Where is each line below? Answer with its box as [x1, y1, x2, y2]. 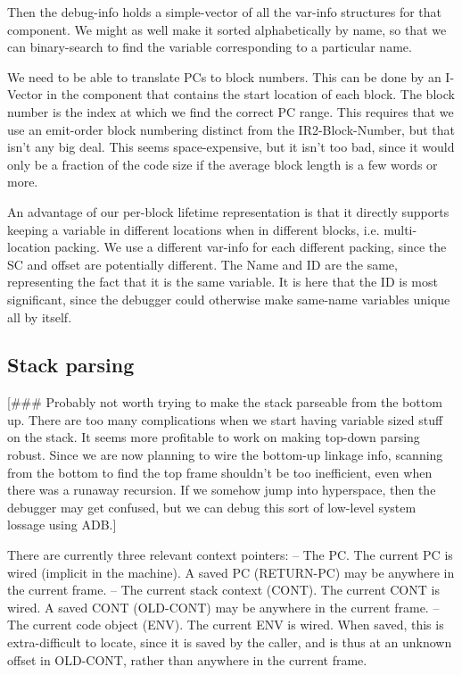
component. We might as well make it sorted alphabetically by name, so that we [7, 20, 447, 38]
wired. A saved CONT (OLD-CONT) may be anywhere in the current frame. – [7, 597, 440, 616]
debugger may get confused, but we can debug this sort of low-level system [7, 497, 417, 516]
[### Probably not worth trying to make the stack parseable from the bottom [7, 393, 442, 412]
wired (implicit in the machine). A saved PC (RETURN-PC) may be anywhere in [7, 562, 455, 581]
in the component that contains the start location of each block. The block [46, 85, 455, 104]
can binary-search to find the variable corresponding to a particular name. [7, 37, 412, 56]
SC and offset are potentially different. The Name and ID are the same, [7, 254, 398, 273]
